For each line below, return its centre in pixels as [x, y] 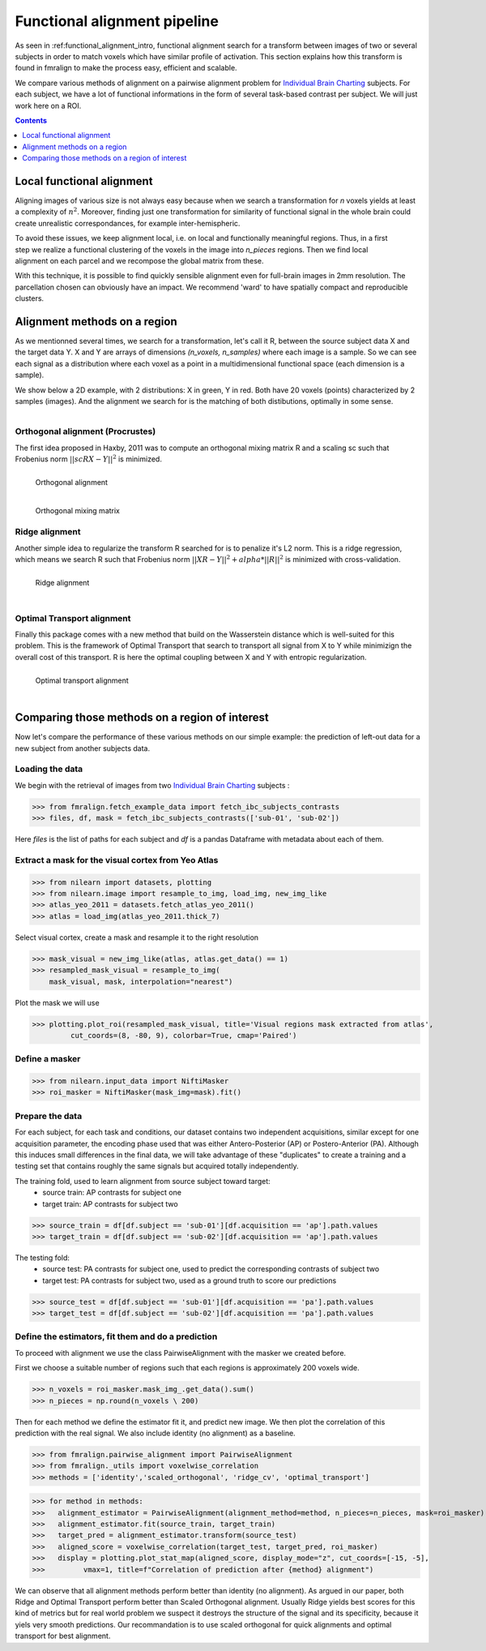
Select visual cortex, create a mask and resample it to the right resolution [137, 937]
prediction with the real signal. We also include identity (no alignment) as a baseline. [155, 1433]
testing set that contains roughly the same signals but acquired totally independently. [157, 1166]
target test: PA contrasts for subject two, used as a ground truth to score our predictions [190, 1280]
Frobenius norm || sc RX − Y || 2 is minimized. [88, 459]
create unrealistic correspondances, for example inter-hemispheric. [128, 223]
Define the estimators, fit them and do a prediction [116, 1336]
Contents [31, 120]
